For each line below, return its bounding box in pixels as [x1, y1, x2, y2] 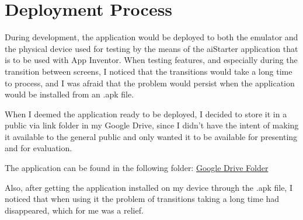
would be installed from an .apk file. [5, 88, 134, 100]
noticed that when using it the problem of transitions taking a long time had [5, 193, 280, 205]
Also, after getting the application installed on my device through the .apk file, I [5, 181, 292, 193]
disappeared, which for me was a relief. [5, 204, 144, 216]
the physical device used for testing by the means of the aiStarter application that [5, 42, 298, 54]
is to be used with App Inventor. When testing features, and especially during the [5, 54, 298, 66]
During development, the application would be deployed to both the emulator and [5, 31, 298, 43]
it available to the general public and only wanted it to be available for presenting [5, 130, 298, 142]
